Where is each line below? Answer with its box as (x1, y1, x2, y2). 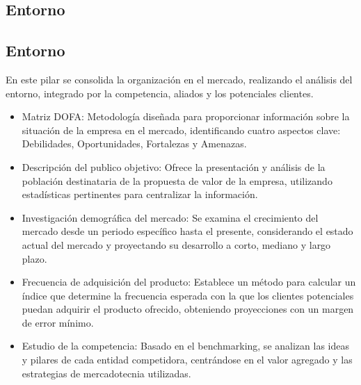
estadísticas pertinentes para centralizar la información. (22, 187, 258, 202)
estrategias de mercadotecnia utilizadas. (22, 366, 191, 380)
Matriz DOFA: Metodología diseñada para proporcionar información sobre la (22, 109, 350, 124)
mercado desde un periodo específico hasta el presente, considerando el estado (22, 224, 353, 238)
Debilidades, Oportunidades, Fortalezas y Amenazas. (22, 136, 247, 151)
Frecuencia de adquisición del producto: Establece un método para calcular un (22, 275, 356, 289)
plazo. (22, 251, 47, 265)
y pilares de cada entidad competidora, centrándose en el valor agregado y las (22, 352, 353, 367)
